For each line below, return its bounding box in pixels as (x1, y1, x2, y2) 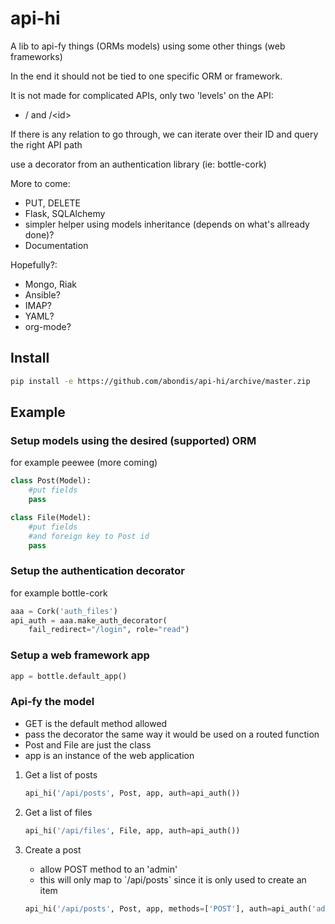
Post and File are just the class (24, 738, 152, 751)
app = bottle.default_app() (10, 671, 128, 681)
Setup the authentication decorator (10, 564, 185, 578)
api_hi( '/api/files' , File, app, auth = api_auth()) (24, 825, 241, 836)
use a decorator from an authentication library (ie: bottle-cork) (10, 158, 267, 170)
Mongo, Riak (24, 278, 78, 290)
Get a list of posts (24, 768, 98, 781)
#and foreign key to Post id (28, 531, 150, 541)
